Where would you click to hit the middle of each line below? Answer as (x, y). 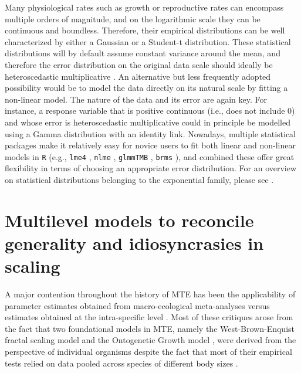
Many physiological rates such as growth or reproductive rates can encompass (144, 7)
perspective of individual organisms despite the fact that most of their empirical (148, 352)
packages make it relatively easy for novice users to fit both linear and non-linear (150, 145)
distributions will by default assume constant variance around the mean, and (143, 53)
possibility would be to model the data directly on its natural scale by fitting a (146, 88)
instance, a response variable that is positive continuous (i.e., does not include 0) (150, 111)
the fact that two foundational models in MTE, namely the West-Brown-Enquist (150, 328)
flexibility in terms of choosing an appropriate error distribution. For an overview (151, 168)
